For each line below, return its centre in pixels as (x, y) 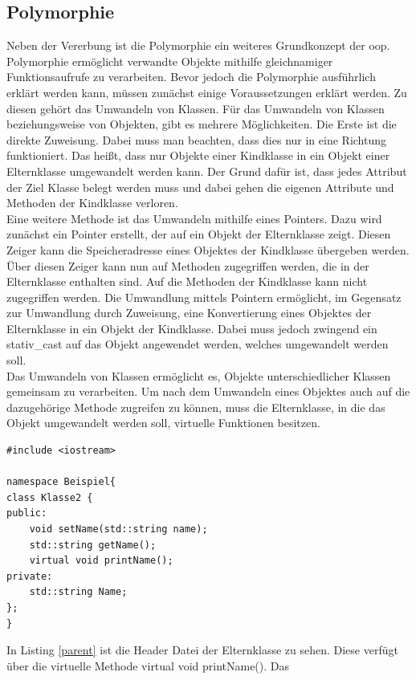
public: (27, 513)
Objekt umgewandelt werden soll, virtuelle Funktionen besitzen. (163, 423)
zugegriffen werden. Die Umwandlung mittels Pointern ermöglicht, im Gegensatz (204, 297)
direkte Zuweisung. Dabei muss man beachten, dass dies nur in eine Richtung (197, 139)
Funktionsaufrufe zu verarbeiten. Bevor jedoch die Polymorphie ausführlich (191, 77)
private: (30, 576)
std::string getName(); (93, 545)
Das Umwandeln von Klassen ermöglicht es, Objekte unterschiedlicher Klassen (199, 375)
